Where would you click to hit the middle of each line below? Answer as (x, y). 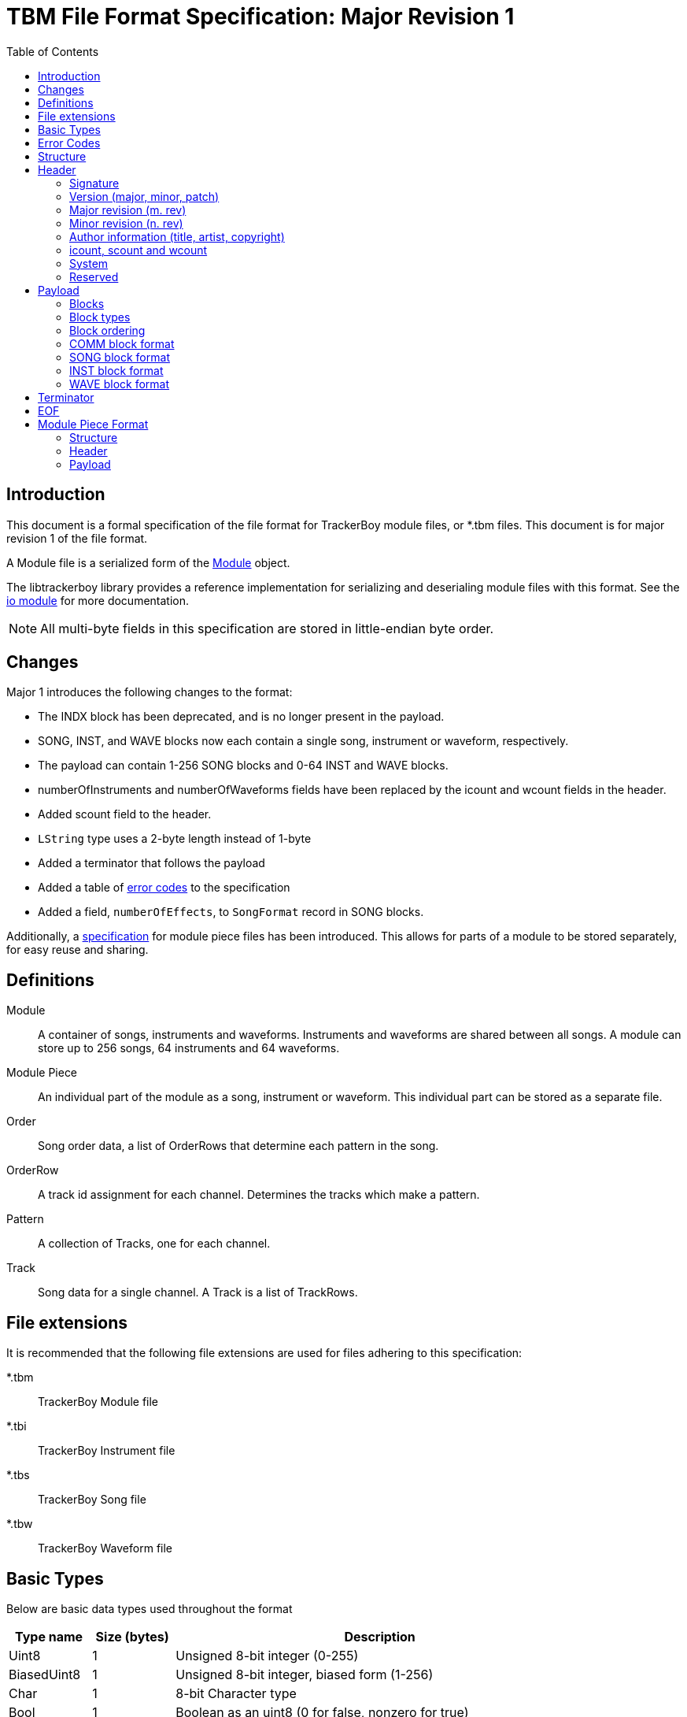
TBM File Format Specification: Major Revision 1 (260, 17)
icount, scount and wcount (139, 250)
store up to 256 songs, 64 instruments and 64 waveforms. (189, 1048)
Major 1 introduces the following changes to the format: (150, 692)
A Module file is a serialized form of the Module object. (148, 562)
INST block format (116, 370)
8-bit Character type (236, 1693)
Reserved (94, 276)
